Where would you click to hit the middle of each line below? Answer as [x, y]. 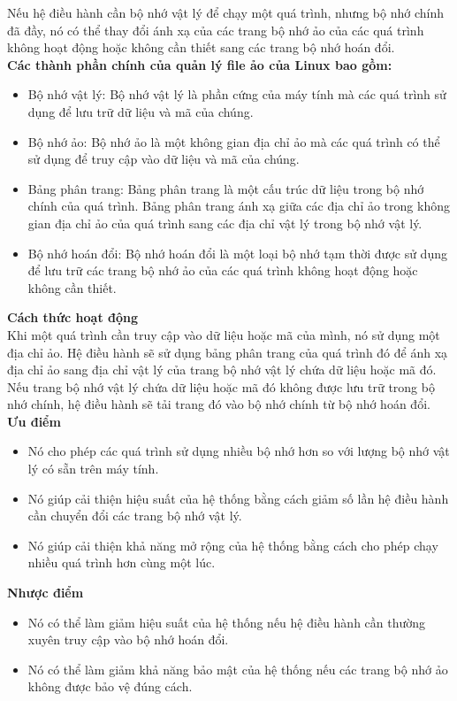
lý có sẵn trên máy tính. [93, 469]
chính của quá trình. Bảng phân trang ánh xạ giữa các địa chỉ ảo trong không [239, 206]
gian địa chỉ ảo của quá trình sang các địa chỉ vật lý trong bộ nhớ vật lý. [225, 223]
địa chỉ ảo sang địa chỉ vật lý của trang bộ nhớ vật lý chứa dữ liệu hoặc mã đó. [222, 370]
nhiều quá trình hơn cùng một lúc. [122, 562]
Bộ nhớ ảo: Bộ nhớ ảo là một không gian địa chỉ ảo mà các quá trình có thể [234, 141]
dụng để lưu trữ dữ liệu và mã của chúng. [141, 111]
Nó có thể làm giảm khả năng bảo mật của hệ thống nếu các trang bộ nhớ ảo [238, 669]
